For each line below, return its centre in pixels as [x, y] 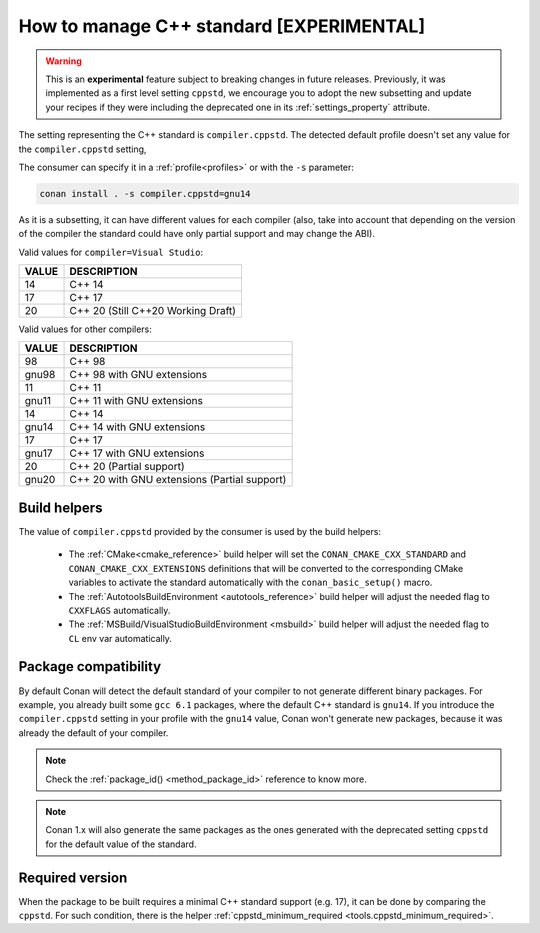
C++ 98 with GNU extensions [138, 375]
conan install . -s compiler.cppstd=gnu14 [145, 193]
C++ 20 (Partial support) [127, 467]
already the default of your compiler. [93, 732]
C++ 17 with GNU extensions [137, 453]
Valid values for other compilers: [85, 329]
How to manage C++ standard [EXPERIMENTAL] [222, 26]
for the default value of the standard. [121, 844]
